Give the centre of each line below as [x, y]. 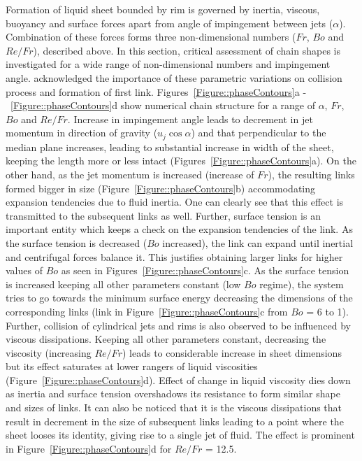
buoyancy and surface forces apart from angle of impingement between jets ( [169, 23]
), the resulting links [311, 174]
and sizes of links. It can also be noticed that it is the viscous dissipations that [174, 407]
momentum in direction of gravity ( [82, 133]
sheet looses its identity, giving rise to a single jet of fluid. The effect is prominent [180, 435]
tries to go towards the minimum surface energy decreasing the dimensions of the [179, 298]
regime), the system [302, 284]
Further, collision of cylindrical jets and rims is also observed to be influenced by [178, 325]
